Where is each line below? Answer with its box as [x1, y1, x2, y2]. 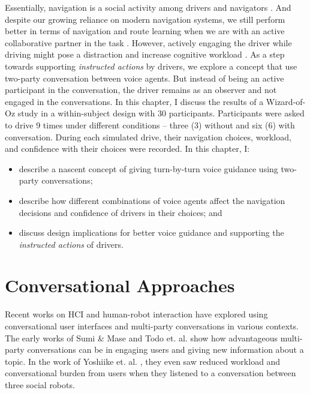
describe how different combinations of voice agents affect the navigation [19, 194, 285, 206]
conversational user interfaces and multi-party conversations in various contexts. [5, 320, 299, 332]
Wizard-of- [266, 95, 306, 107]
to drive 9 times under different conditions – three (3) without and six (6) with [5, 118, 295, 131]
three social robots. [5, 378, 75, 391]
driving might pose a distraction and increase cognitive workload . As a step [5, 48, 285, 61]
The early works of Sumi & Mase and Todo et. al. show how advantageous [5, 331, 278, 344]
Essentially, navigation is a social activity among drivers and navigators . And [5, 1, 291, 13]
